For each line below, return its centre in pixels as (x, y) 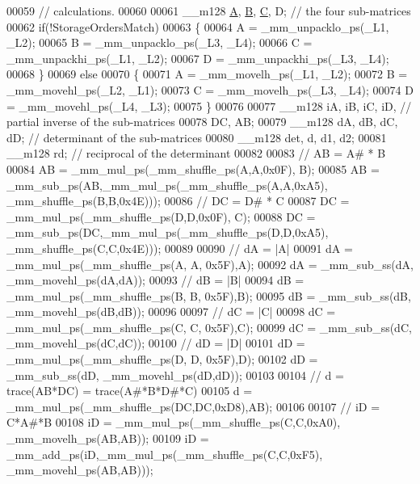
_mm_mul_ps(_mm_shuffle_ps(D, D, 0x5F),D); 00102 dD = (162, 359)
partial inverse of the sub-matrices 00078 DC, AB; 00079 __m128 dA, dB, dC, (202, 122)
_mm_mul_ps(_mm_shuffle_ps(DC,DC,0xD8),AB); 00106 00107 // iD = (193, 406)
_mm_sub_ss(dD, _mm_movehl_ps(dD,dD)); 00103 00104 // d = (175, 375)
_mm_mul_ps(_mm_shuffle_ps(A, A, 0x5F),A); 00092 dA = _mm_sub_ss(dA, (210, 264)
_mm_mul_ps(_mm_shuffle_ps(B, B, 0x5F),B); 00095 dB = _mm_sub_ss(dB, (209, 295)
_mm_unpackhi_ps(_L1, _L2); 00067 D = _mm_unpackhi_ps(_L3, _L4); (198, 58)
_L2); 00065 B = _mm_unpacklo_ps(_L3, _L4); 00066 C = (160, 42)
